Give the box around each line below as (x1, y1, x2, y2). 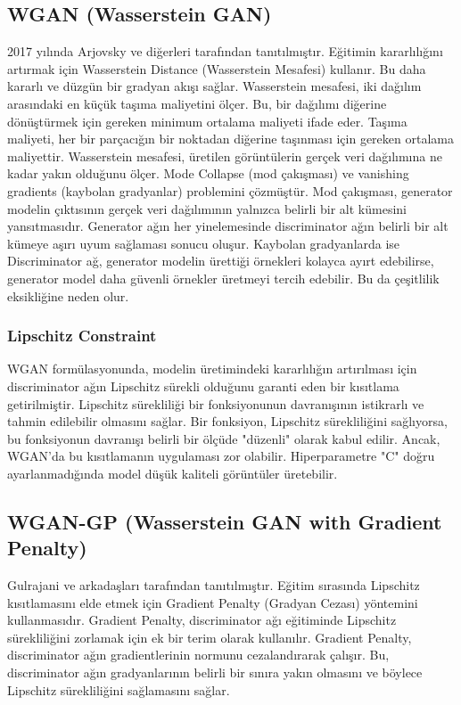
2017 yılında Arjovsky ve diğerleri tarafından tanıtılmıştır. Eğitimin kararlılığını (7, 42, 443, 61)
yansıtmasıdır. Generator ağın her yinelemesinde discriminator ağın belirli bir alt (7, 217, 449, 235)
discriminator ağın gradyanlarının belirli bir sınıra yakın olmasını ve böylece (7, 663, 423, 682)
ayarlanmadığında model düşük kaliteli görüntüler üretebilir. (7, 463, 338, 482)
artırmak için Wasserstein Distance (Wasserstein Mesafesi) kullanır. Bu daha (7, 59, 426, 78)
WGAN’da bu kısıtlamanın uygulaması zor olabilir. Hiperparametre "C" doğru (7, 447, 435, 465)
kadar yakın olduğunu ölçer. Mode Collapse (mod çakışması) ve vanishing (7, 164, 409, 183)
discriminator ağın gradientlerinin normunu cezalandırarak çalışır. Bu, (7, 645, 390, 664)
